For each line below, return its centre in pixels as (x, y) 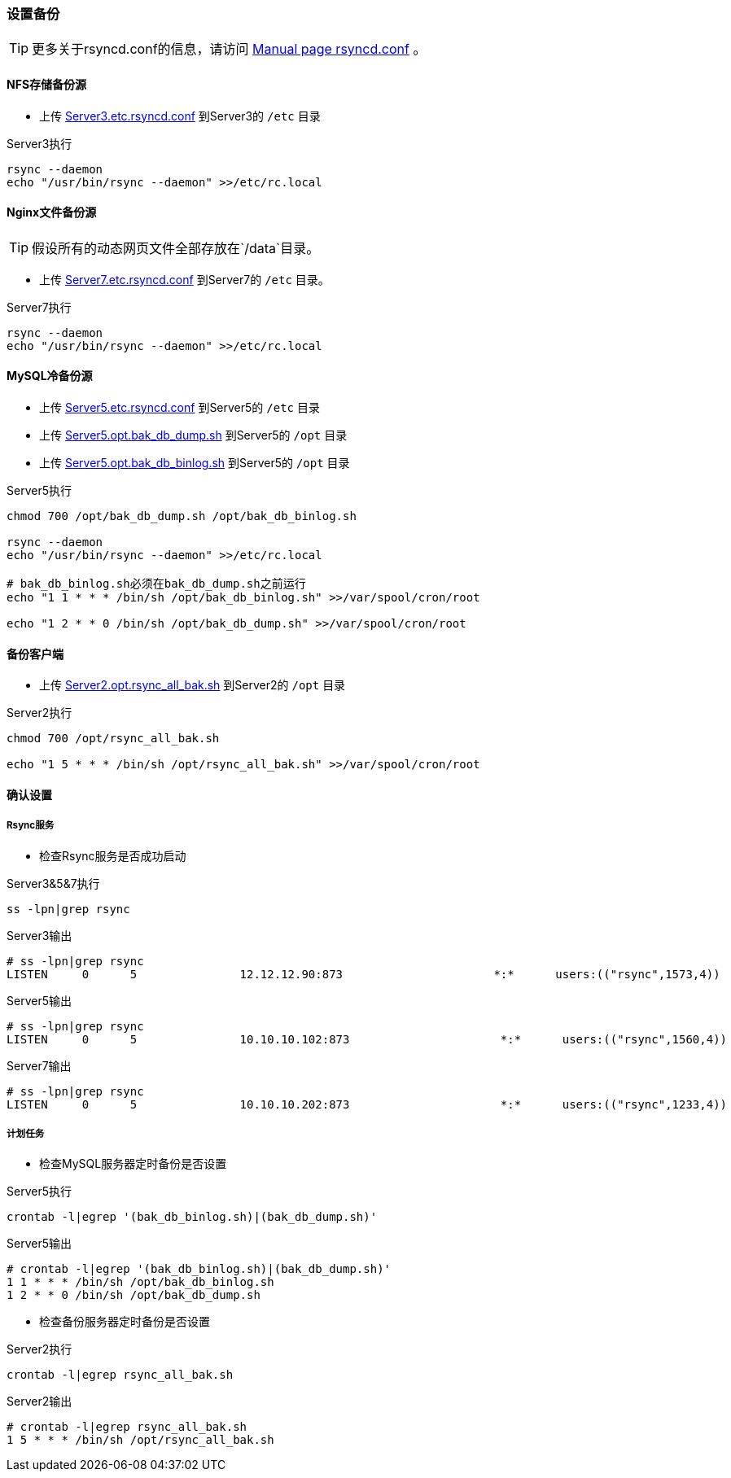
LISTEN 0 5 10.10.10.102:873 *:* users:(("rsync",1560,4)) (367, 1039)
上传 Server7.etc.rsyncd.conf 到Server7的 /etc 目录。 (184, 279)
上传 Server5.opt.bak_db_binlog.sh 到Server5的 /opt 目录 (195, 463)
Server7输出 (39, 1065)
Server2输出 (39, 1401)
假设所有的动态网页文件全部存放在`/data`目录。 (176, 248)
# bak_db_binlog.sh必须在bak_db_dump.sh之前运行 (156, 584)
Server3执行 (39, 143)
